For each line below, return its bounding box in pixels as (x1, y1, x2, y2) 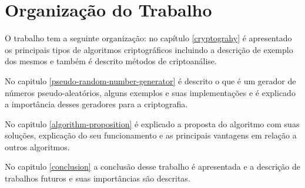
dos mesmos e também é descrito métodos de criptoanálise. (5, 55, 217, 67)
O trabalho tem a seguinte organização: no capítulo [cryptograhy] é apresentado (5, 32, 292, 44)
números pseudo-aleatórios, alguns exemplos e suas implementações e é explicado (5, 86, 296, 98)
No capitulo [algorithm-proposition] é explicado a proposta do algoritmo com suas (5, 117, 300, 130)
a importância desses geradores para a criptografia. (5, 98, 188, 110)
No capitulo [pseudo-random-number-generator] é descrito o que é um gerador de (5, 74, 296, 87)
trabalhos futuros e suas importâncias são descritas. (5, 172, 190, 184)
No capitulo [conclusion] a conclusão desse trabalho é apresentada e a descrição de (5, 160, 300, 173)
